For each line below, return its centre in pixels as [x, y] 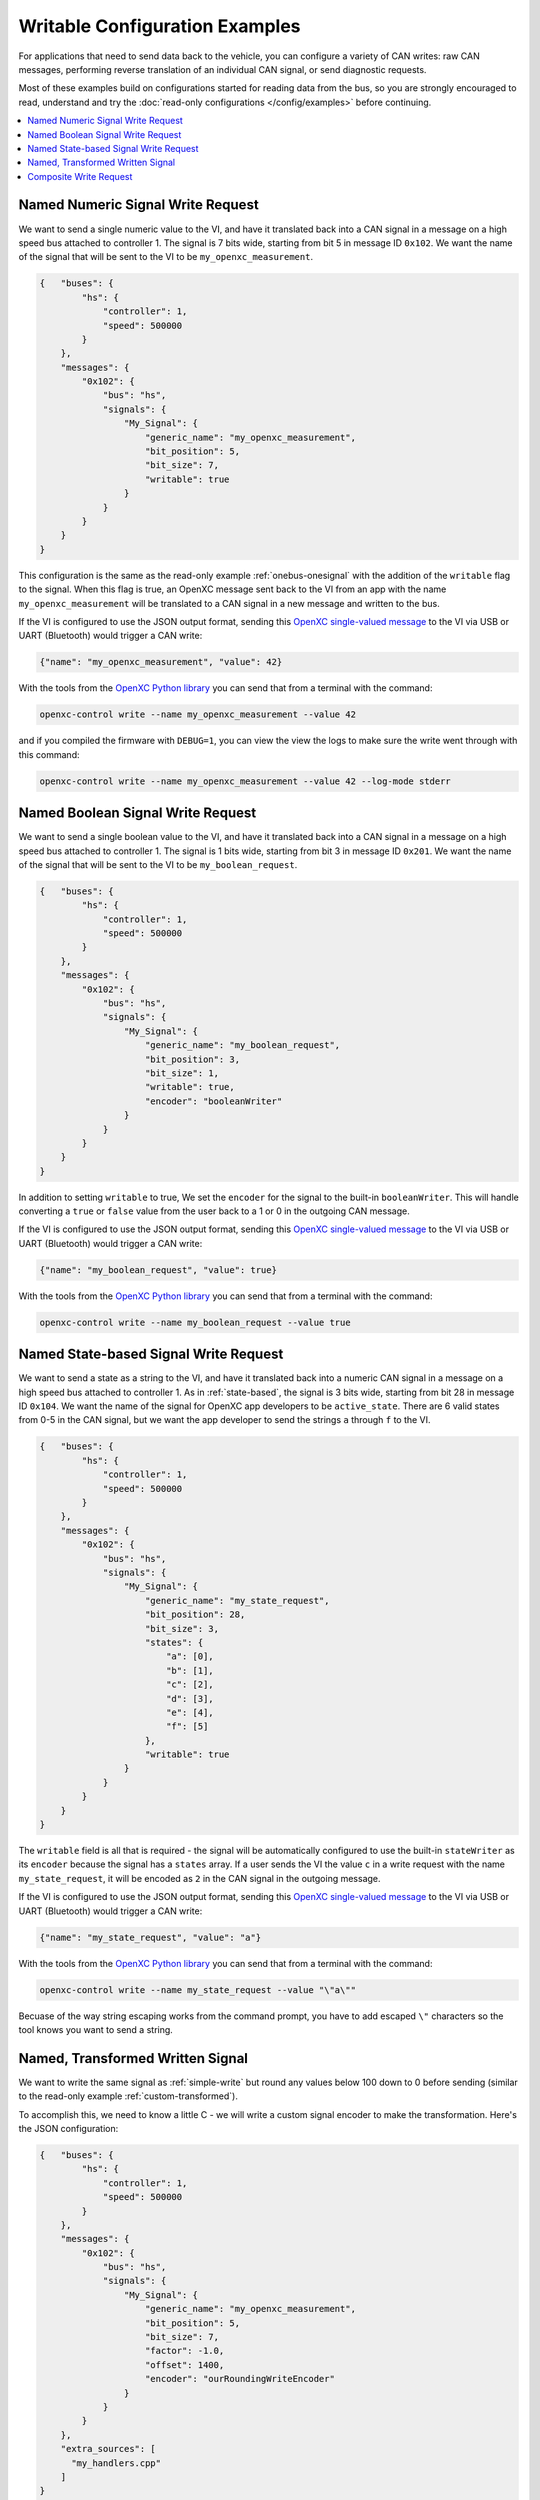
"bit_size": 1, [182, 1073]
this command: [49, 754]
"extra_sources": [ [108, 2449]
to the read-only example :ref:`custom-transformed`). [128, 2096]
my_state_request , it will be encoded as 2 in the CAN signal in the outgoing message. [199, 1878]
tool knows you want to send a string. [96, 2029]
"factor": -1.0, [185, 2351]
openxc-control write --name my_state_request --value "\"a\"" [198, 1989]
